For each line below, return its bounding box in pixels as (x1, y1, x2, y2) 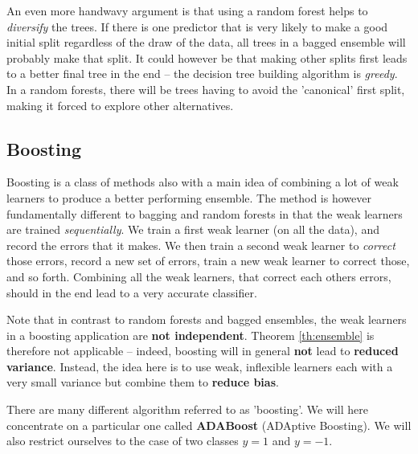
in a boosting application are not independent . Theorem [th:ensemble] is (6, 326, 375, 343)
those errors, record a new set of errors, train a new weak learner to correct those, (6, 252, 410, 269)
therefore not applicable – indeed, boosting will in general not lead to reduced (6, 342, 399, 359)
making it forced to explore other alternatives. (6, 96, 234, 113)
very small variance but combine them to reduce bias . (6, 374, 279, 391)
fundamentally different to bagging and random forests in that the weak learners (6, 205, 403, 222)
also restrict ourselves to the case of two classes (6, 432, 239, 449)
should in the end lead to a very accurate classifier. (6, 284, 257, 301)
